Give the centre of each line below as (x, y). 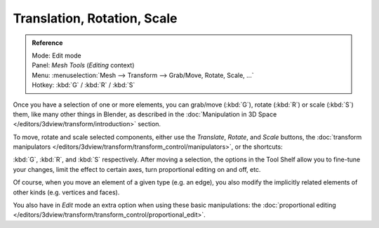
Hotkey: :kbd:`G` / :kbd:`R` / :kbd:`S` (84, 85)
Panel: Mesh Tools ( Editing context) (83, 65)
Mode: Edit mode (57, 55)
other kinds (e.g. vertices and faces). (66, 192)
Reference (47, 43)
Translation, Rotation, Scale (95, 18)
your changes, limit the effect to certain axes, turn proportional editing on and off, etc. (137, 169)
